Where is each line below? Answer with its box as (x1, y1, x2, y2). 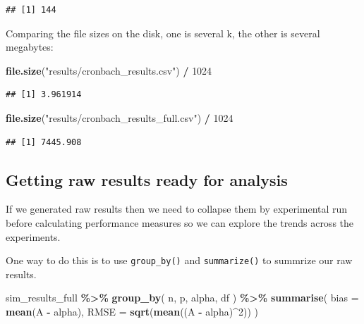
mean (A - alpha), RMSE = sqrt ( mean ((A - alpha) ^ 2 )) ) (6, 304, 258, 318)
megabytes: (6, 39, 54, 54)
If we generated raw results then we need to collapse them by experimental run (6, 201, 348, 216)
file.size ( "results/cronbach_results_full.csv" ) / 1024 (6, 110, 233, 125)
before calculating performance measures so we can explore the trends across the (6, 215, 354, 230)
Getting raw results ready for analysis (6, 168, 288, 190)
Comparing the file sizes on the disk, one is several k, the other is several (6, 25, 320, 40)
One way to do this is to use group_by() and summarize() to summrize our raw (6, 253, 353, 268)
